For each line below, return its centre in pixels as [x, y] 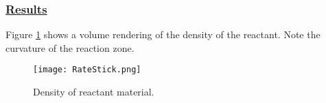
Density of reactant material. [94, 92]
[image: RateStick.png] [87, 70]
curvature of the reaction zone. [70, 47]
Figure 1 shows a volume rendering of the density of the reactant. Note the [163, 34]
